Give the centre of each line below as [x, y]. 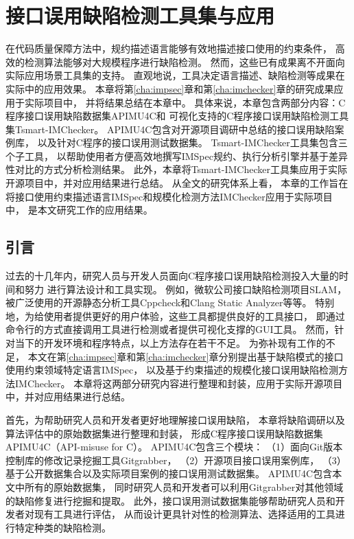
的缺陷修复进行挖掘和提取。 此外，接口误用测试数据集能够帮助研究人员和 [170, 500]
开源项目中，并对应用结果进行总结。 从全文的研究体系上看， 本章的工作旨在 [177, 183]
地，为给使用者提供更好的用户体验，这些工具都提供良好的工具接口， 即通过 [175, 316]
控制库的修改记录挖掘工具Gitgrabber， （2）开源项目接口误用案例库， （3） [176, 460]
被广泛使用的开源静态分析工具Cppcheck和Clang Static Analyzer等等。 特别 [170, 302]
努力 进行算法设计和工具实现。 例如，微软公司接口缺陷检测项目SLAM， [186, 289]
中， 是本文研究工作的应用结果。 [79, 210]
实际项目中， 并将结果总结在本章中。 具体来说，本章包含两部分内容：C [185, 102]
